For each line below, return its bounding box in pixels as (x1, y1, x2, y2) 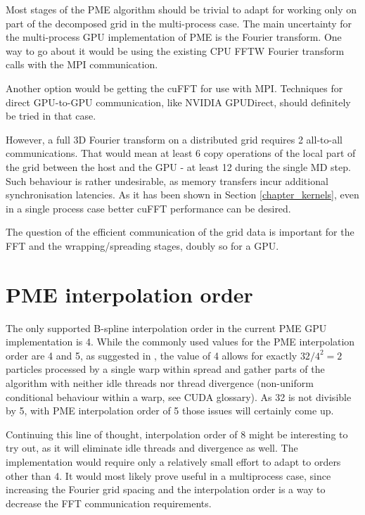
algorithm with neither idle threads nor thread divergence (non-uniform (6, 376, 314, 390)
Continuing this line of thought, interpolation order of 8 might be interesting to (6, 426, 348, 441)
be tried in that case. (6, 108, 96, 123)
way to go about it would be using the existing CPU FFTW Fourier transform (6, 43, 345, 58)
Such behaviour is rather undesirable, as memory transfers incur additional (6, 173, 328, 188)
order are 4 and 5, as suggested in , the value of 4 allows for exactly (6, 348, 297, 362)
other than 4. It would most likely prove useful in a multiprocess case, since (6, 468, 331, 483)
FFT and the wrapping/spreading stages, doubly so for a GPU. (6, 238, 279, 253)
